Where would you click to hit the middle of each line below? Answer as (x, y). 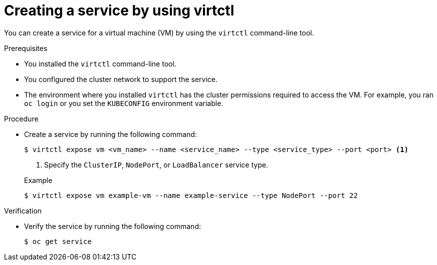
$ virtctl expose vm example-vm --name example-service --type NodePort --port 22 (191, 195)
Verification (23, 210)
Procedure (21, 118)
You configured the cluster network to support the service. (121, 79)
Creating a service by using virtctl (119, 10)
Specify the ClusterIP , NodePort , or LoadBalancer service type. (156, 164)
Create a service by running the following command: (111, 134)
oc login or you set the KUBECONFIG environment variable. (124, 103)
